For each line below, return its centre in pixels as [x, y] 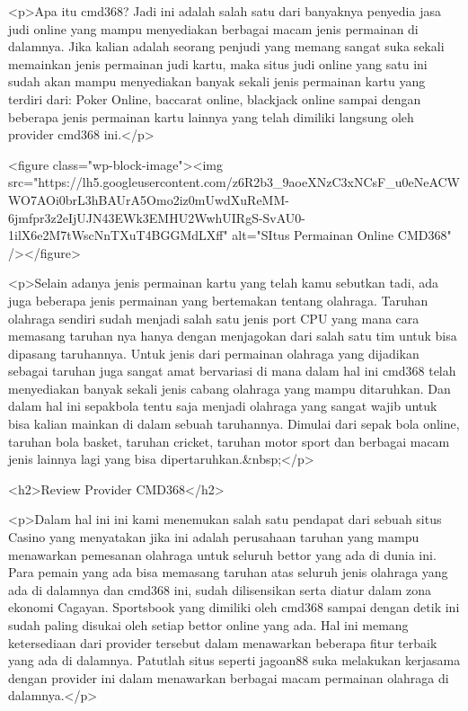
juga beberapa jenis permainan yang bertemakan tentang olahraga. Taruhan [218, 300]
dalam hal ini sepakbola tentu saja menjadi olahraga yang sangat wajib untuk [223, 406]
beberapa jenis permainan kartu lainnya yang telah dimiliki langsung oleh [211, 116]
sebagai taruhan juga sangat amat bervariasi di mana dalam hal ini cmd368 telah [232, 371]
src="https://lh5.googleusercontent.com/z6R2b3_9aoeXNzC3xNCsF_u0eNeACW [234, 182]
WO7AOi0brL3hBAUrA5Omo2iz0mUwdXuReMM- [149, 199]
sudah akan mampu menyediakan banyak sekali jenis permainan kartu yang [217, 81]
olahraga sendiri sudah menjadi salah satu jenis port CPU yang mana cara [214, 318]
